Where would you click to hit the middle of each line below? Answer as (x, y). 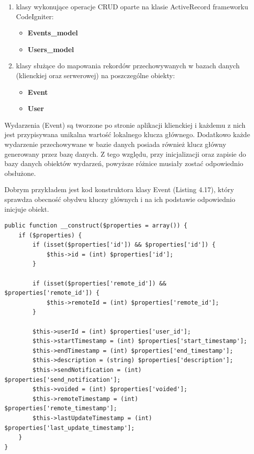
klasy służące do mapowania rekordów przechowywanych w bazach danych (128, 66)
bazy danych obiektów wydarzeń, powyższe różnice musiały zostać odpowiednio (124, 163)
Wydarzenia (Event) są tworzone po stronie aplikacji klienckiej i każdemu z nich (125, 125)
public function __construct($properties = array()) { (96, 226)
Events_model (53, 33)
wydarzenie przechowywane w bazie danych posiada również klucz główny (115, 144)
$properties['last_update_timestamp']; (70, 428)
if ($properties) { (50, 235)
